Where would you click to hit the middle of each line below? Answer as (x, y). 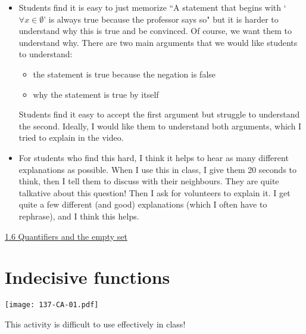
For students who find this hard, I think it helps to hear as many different (154, 157)
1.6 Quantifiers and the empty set (66, 236)
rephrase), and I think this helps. (79, 216)
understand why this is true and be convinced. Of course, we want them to (155, 31)
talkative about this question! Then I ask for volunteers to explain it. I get (154, 192)
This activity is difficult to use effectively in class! (95, 324)
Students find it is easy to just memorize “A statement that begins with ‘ (152, 7)
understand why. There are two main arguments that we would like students (158, 42)
